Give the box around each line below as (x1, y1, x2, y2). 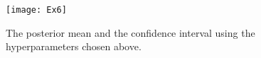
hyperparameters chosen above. (6, 39, 142, 54)
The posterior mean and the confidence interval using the (6, 25, 255, 40)
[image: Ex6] (6, 5, 67, 15)
